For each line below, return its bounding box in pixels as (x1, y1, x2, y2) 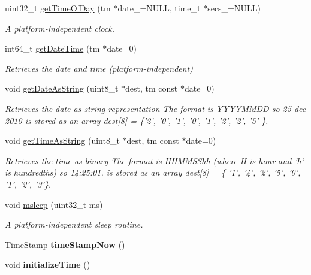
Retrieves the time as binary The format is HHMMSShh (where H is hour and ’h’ (5, 154, 304, 167)
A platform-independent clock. (5, 22, 115, 34)
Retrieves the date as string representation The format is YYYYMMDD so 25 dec (5, 102, 306, 114)
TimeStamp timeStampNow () (5, 238, 125, 250)
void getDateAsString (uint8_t (5, 82, 119, 95)
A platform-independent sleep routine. (5, 218, 143, 231)
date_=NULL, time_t (117, 2, 201, 14)
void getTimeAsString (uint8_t (5, 134, 120, 147)
